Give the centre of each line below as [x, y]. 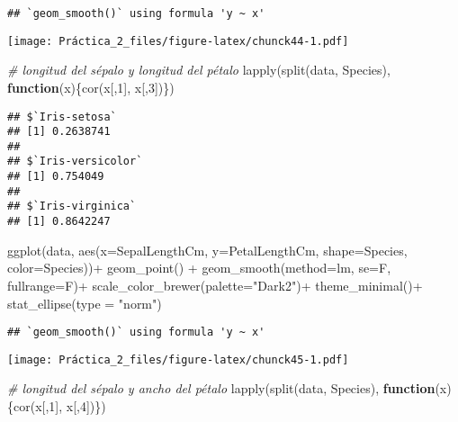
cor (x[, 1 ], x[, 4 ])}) [60, 406]
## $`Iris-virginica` [72, 207]
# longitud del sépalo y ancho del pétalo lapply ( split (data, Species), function [221, 388]
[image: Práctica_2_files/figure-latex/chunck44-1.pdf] [178, 41]
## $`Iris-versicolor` [75, 162]
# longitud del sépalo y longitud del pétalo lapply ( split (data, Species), [199, 70]
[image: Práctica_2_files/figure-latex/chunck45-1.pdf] [178, 359]
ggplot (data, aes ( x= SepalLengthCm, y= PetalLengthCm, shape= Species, [207, 250]
